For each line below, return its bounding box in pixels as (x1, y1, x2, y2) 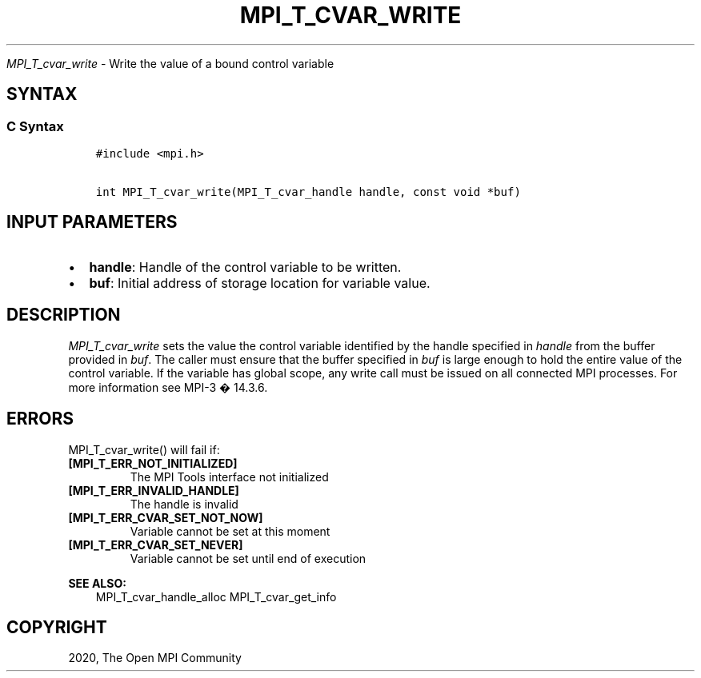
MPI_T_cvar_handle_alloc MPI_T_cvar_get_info (95, 589, 337, 604)
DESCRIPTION (6, 305, 121, 325)
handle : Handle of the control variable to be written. (89, 258, 402, 275)
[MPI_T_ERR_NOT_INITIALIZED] (68, 456, 238, 470)
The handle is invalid (130, 497, 238, 511)
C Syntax (6, 118, 64, 134)
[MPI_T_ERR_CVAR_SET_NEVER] (68, 537, 243, 552)
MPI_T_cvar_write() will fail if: (68, 442, 220, 457)
